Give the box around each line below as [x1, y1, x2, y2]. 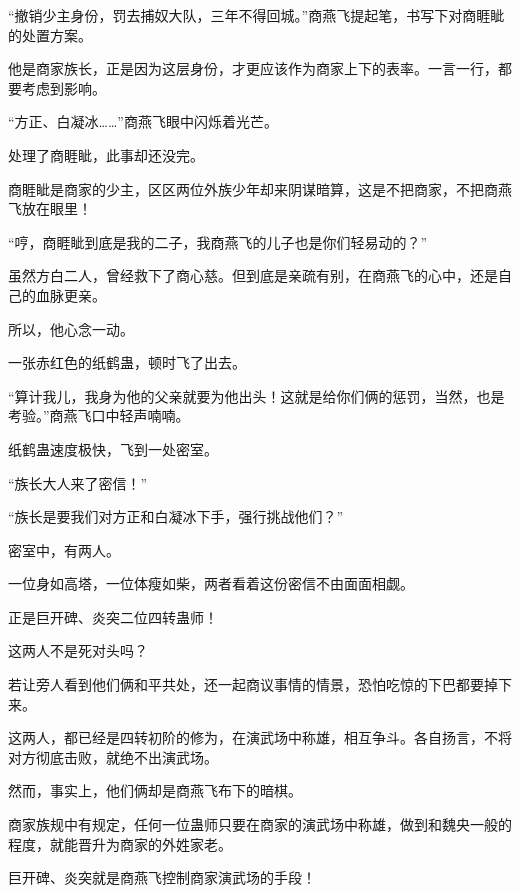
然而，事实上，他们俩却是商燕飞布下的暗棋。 [8, 780, 302, 801]
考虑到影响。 [21, 77, 106, 98]
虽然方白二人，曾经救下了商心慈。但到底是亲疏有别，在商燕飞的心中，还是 [8, 265, 498, 286]
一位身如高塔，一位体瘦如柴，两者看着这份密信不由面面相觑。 [8, 573, 414, 594]
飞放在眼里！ [8, 198, 92, 219]
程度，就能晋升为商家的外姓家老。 [8, 833, 232, 854]
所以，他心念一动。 [8, 318, 134, 339]
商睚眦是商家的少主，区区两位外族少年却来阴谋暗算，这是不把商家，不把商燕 [8, 178, 512, 199]
